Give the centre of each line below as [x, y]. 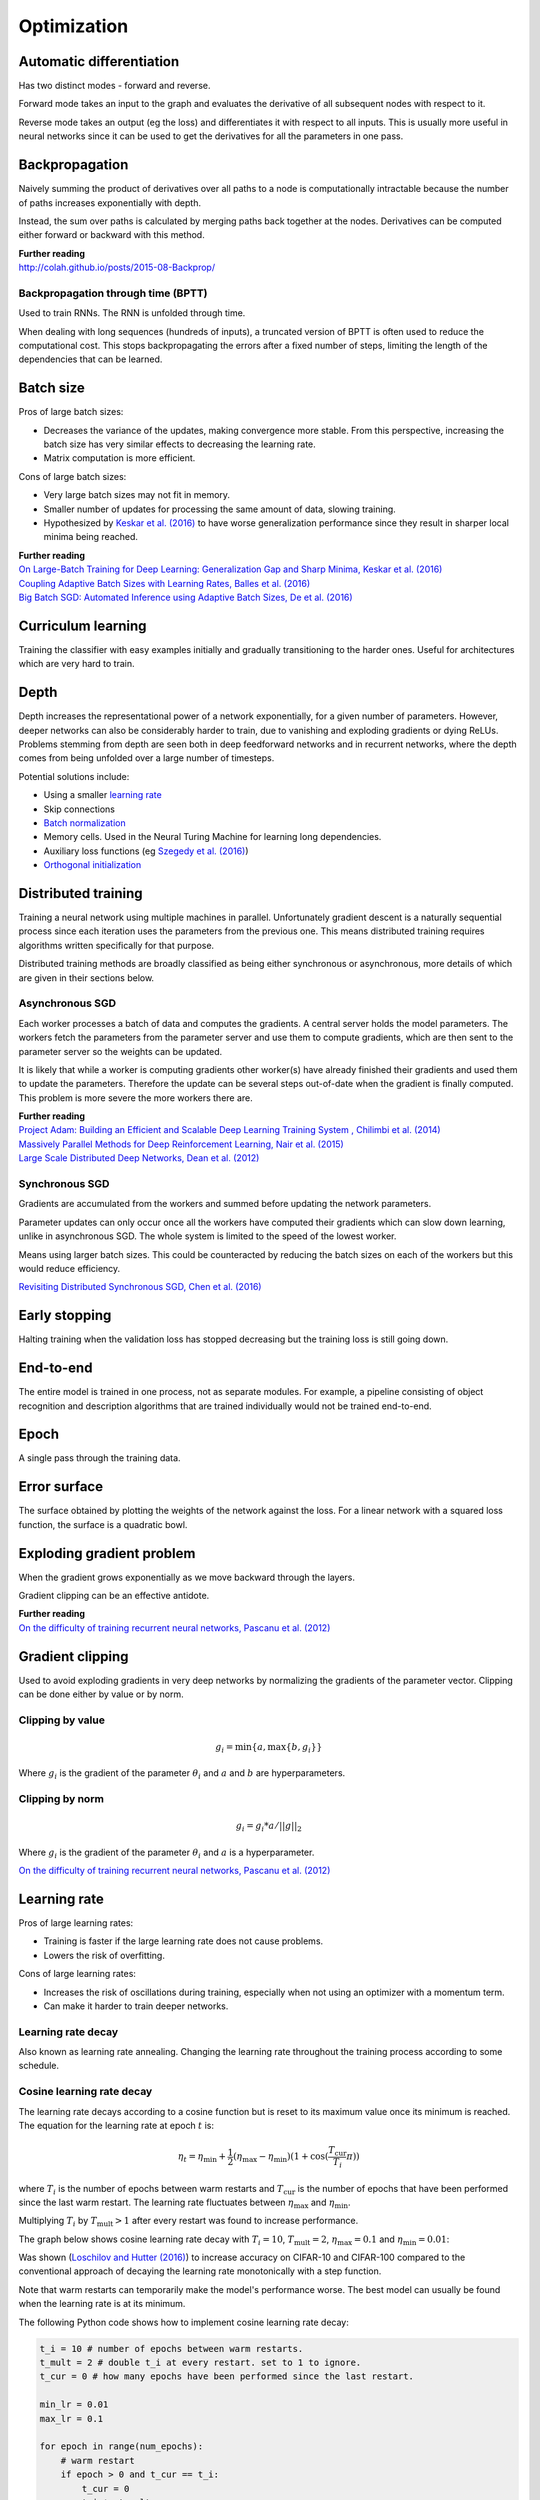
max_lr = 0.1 [71, 2418]
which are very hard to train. [76, 664]
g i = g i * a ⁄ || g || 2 [268, 1827]
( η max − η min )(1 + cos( [281, 2158]
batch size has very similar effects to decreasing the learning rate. [180, 444]
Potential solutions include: [74, 776]
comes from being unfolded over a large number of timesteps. [146, 758]
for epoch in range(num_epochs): [121, 2446]
